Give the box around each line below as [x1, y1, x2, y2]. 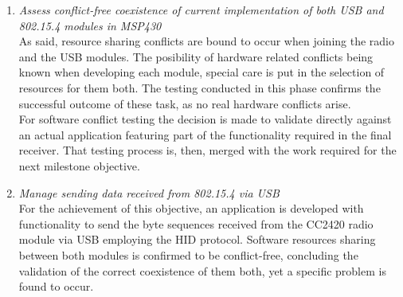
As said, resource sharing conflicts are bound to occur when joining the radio [18, 33, 394, 49]
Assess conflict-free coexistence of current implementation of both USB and [18, 2, 384, 18]
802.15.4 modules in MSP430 [18, 17, 162, 33]
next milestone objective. [18, 157, 140, 174]
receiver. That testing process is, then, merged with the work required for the [18, 142, 397, 158]
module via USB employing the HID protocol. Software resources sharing [18, 231, 376, 248]
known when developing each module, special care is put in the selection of [18, 64, 385, 80]
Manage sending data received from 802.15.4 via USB [18, 184, 280, 201]
